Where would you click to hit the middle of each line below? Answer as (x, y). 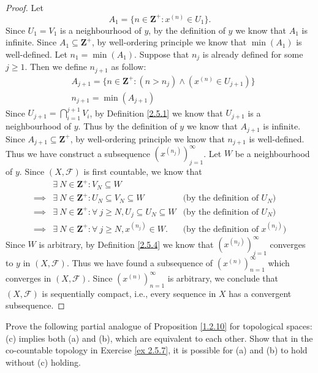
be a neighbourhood (272, 153)
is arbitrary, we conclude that (223, 278)
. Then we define (56, 67)
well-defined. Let (36, 54)
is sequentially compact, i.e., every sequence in (129, 293)
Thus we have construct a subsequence (78, 153)
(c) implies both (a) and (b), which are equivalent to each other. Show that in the (159, 338)
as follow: (129, 67)
